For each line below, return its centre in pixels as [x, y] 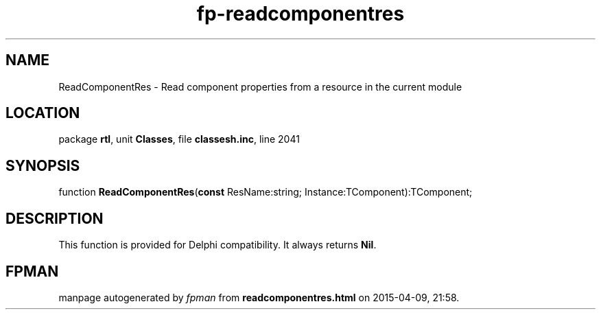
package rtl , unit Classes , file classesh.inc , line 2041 [179, 139]
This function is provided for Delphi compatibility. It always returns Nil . [217, 245]
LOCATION [43, 113]
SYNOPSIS [43, 165]
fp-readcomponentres [300, 14]
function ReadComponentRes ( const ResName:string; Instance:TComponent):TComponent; [266, 192]
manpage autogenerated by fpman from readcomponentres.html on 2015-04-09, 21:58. [259, 297]
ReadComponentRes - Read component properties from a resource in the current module [260, 86]
